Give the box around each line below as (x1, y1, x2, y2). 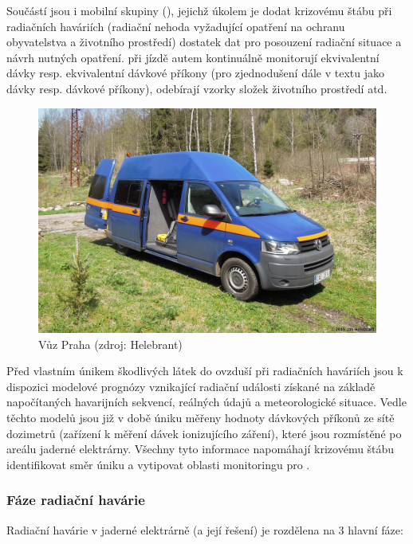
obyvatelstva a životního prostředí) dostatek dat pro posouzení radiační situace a (6, 33, 402, 50)
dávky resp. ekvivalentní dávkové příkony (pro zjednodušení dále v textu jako (6, 65, 384, 81)
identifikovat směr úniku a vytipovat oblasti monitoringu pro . (6, 456, 310, 472)
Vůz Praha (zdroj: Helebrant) (38, 335, 183, 352)
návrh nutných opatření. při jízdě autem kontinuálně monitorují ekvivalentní (6, 49, 380, 65)
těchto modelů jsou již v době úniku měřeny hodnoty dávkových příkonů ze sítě (6, 409, 395, 425)
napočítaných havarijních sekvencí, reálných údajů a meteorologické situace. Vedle (6, 393, 407, 410)
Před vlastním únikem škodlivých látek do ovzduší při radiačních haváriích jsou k (6, 362, 403, 379)
